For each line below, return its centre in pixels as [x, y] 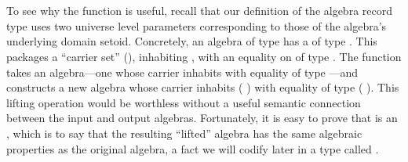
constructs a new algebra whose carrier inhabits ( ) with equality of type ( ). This [203, 87]
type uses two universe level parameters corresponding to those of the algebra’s [197, 25]
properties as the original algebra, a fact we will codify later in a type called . [193, 148]
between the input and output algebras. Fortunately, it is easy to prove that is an [202, 118]
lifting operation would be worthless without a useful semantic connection [184, 102]
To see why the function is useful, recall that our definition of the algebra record [199, 11]
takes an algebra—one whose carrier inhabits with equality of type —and [182, 72]
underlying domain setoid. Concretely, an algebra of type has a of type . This [192, 41]
